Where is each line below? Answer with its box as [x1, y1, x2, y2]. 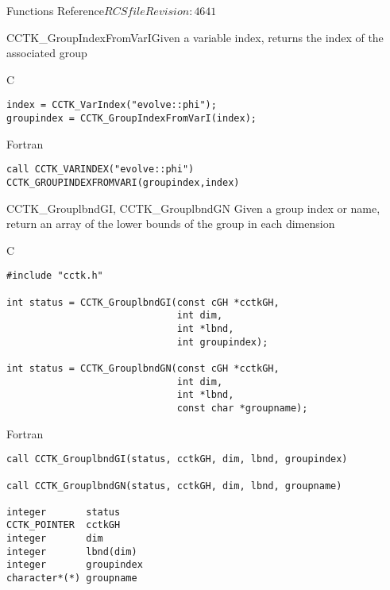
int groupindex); [176, 336, 268, 348]
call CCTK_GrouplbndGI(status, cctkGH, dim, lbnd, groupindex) [6, 453, 348, 465]
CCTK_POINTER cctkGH [6, 519, 121, 531]
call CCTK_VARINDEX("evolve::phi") [6, 164, 195, 175]
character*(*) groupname [6, 573, 137, 584]
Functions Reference [6, 2, 105, 18]
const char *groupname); [176, 402, 308, 414]
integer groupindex [6, 559, 143, 571]
